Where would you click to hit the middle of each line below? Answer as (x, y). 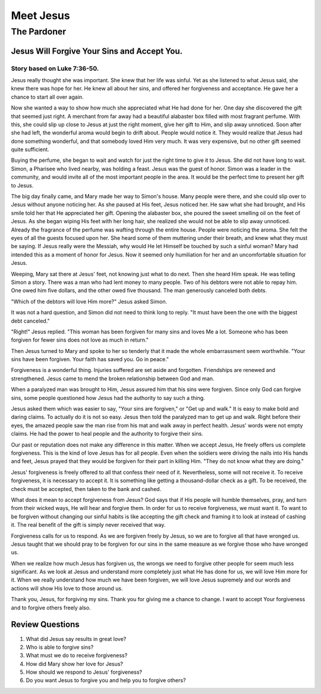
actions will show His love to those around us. (67, 588)
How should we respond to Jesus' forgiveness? (84, 672)
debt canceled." (30, 321)
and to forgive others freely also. (51, 608)
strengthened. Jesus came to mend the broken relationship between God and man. (113, 379)
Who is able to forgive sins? (60, 647)
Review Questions (45, 625)
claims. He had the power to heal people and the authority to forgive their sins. (107, 434)
